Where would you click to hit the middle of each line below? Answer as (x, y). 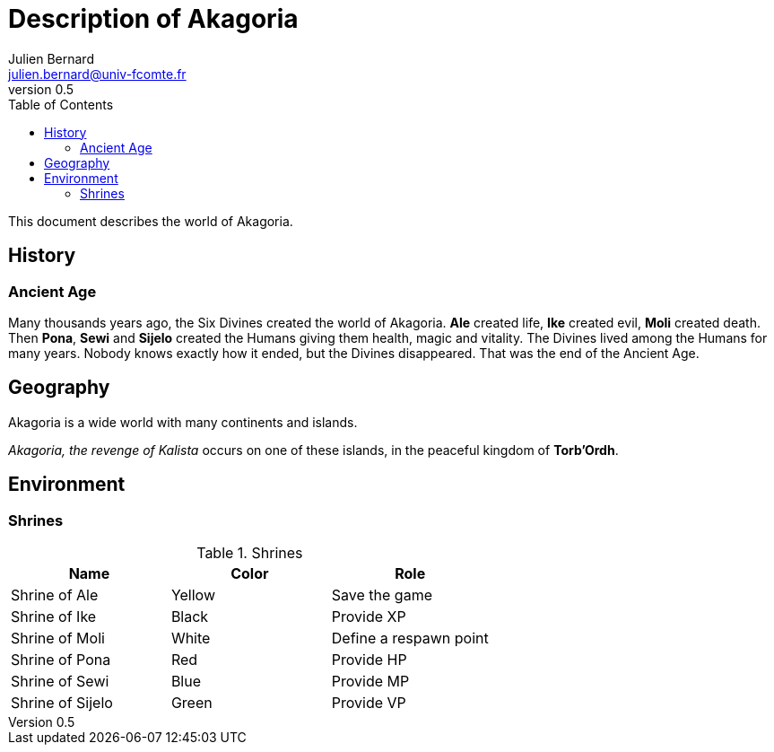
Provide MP (370, 682)
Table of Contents (61, 104)
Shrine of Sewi (60, 682)
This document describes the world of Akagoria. (151, 221)
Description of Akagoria (153, 19)
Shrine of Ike (54, 617)
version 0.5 (41, 89)
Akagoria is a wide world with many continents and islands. (183, 422)
